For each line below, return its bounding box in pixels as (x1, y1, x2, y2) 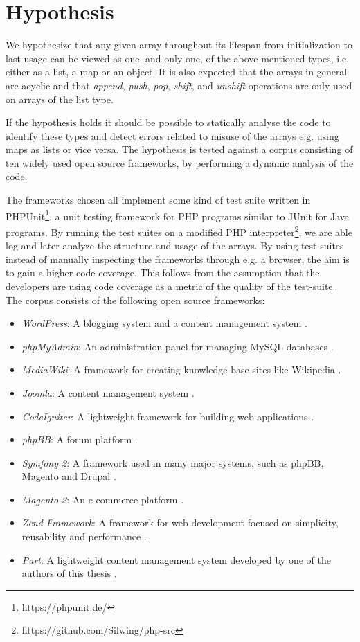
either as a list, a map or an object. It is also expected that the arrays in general (6, 64, 348, 79)
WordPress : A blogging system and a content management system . (21, 316, 307, 330)
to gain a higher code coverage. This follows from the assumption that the (6, 265, 320, 280)
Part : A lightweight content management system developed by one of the (21, 552, 331, 567)
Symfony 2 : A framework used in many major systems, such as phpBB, (21, 455, 324, 470)
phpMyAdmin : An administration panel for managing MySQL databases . (21, 339, 334, 353)
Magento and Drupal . (21, 469, 116, 483)
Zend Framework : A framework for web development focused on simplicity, (21, 515, 339, 530)
